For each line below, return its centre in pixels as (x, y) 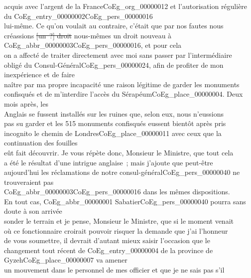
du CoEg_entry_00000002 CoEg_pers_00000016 (78, 16)
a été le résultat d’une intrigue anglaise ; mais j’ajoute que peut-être (109, 162)
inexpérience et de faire (40, 74)
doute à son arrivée (33, 211)
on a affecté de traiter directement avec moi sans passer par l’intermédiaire (118, 55)
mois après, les (26, 103)
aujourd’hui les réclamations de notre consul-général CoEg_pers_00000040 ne (122, 172)
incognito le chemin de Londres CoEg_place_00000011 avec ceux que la (113, 133)
